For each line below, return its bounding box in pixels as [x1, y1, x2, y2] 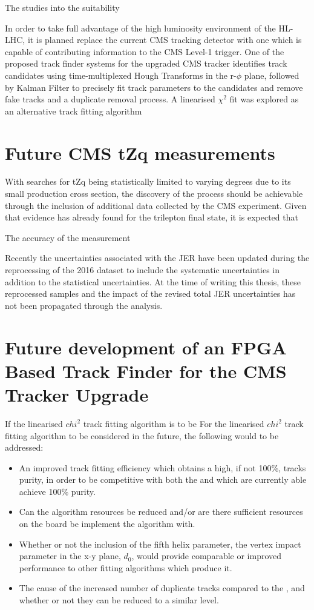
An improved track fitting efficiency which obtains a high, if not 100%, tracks [19, 461, 306, 474]
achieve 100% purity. [19, 485, 96, 497]
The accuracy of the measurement [5, 231, 131, 244]
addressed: [5, 441, 44, 454]
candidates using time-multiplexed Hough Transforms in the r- [5, 68, 237, 81]
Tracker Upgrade [5, 382, 149, 406]
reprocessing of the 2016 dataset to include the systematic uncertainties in [5, 264, 280, 276]
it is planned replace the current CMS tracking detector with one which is [27, 33, 302, 46]
